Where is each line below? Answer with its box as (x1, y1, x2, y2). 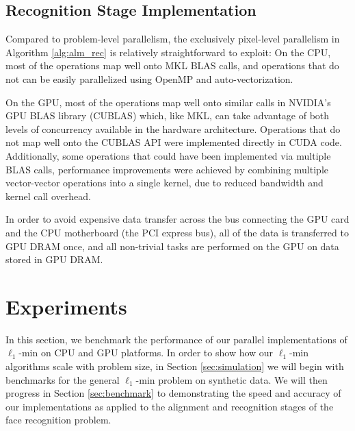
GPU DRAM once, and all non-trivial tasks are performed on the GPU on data (5, 238, 339, 253)
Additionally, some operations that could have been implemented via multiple (5, 148, 331, 162)
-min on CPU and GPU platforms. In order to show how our (18, 345, 274, 360)
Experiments (5, 292, 127, 320)
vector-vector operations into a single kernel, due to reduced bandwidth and (5, 175, 324, 190)
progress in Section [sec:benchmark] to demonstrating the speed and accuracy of (5, 386, 341, 400)
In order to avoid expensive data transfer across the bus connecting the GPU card (5, 212, 350, 226)
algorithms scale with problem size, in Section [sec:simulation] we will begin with (5, 359, 344, 373)
